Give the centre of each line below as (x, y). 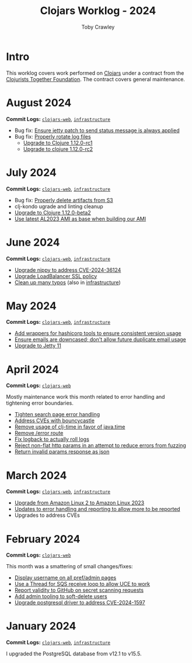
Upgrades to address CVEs (47, 515)
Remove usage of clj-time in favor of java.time (70, 427)
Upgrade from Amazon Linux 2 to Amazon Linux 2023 (79, 503)
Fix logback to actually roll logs (52, 439)
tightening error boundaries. (40, 403)
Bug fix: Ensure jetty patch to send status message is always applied (97, 130)
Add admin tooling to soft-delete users (61, 596)
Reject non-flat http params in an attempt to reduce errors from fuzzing (100, 446)
